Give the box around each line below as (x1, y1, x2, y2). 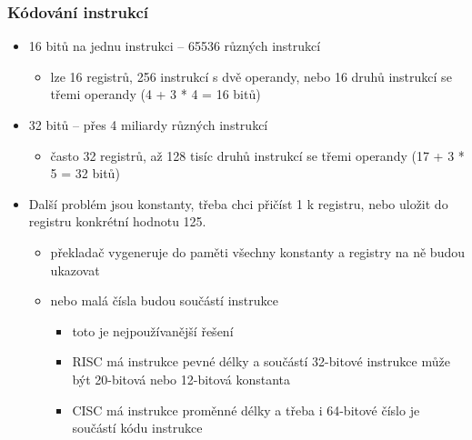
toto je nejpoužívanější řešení (72, 321, 234, 340)
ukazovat (50, 260, 100, 279)
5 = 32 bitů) (50, 164, 120, 183)
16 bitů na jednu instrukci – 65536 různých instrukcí (28, 36, 321, 55)
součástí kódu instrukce (72, 418, 203, 437)
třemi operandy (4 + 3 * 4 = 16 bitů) (50, 85, 261, 104)
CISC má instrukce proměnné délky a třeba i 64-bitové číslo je (72, 400, 420, 419)
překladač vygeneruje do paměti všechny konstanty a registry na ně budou (50, 242, 465, 261)
